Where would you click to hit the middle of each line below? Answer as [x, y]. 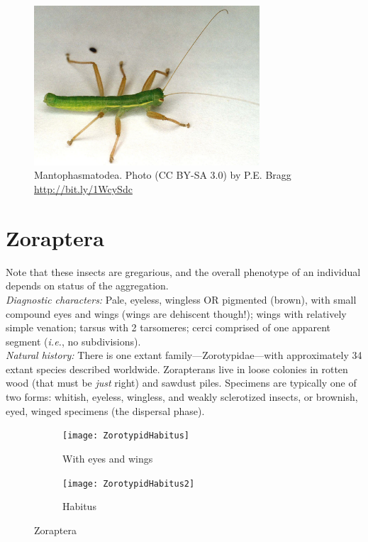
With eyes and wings [108, 458]
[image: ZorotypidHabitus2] [129, 483]
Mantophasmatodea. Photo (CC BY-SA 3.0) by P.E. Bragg [163, 175]
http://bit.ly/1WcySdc [83, 189]
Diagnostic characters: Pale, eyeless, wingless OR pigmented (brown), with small [181, 299]
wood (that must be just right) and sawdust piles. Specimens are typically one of [181, 383]
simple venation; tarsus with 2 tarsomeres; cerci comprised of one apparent [168, 327]
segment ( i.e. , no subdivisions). [73, 341]
